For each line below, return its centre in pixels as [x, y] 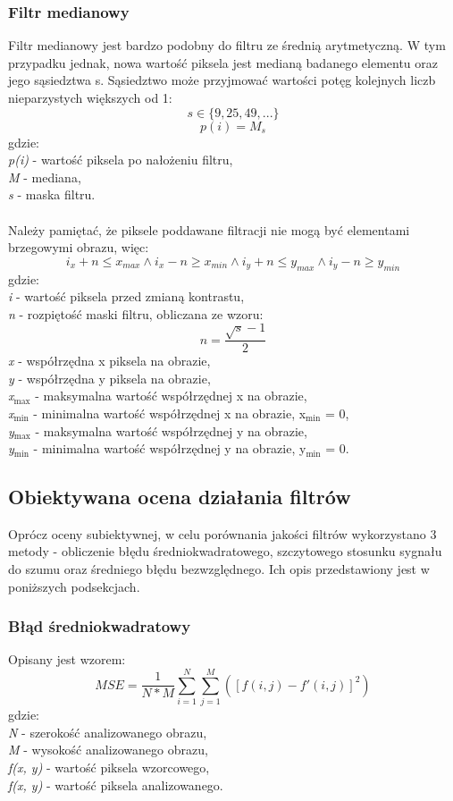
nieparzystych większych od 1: [90, 97]
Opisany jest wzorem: [67, 659]
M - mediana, [45, 177]
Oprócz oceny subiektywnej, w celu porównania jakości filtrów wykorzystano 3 [222, 533]
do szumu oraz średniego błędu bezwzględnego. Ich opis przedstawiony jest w [219, 569]
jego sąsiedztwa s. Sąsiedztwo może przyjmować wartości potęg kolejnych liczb [222, 80]
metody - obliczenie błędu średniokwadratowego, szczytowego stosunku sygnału [225, 551]
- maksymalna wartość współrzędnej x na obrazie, [171, 396]
